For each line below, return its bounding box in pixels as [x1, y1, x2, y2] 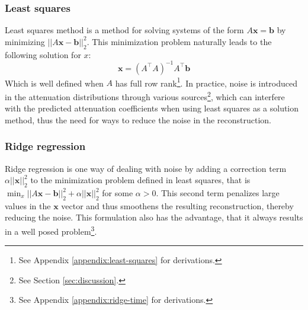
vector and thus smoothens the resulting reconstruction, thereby [61, 199, 294, 212]
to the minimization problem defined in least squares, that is [30, 174, 251, 186]
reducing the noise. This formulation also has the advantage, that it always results [5, 211, 303, 223]
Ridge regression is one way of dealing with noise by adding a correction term [5, 162, 287, 174]
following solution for [5, 48, 81, 60]
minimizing [5, 35, 45, 47]
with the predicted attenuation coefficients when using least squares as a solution [5, 102, 299, 114]
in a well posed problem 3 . [5, 223, 97, 237]
